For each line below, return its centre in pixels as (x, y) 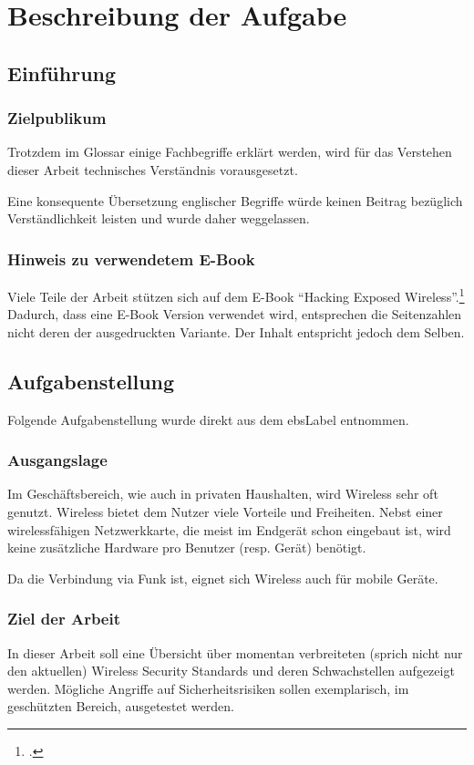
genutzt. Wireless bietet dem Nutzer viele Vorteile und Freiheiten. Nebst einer (225, 512)
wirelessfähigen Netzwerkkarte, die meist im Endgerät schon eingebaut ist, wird (229, 529)
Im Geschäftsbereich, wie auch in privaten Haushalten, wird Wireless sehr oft (223, 494)
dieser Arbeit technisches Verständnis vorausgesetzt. (153, 169)
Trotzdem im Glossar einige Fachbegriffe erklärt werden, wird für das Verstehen (230, 152)
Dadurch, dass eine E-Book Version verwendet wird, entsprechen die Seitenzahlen (235, 314)
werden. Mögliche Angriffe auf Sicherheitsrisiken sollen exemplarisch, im (208, 688)
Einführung (62, 72)
